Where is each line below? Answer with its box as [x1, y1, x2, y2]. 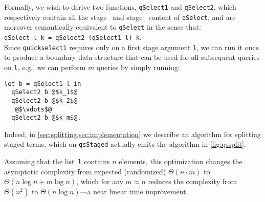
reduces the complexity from [148, 176, 237, 187]
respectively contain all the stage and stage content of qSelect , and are [4, 11, 236, 22]
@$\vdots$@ [15, 105, 52, 113]
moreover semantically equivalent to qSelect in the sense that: [4, 21, 201, 32]
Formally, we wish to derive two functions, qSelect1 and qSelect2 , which [4, 2, 236, 12]
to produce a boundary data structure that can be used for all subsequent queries [4, 52, 260, 62]
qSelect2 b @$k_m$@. [11, 114, 81, 122]
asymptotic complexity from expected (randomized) [4, 166, 166, 176]
